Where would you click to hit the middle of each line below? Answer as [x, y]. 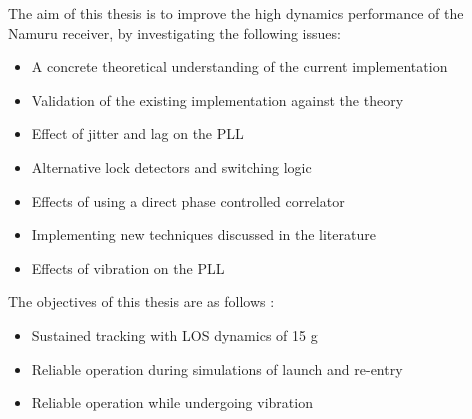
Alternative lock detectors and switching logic [171, 166]
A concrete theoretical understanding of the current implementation [239, 66]
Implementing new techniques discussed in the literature [203, 234]
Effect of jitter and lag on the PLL [137, 133]
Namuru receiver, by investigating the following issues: [174, 32]
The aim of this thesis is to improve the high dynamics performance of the [236, 13]
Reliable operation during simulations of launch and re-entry [217, 368]
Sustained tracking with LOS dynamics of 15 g [174, 334]
